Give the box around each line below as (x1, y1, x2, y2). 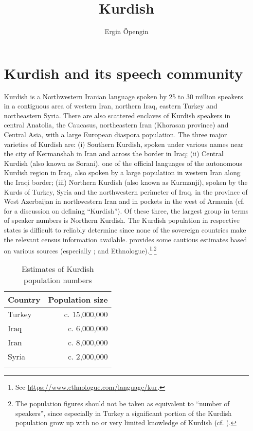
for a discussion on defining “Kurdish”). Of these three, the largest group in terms (4, 205, 249, 215)
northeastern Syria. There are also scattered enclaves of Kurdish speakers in (4, 110, 231, 120)
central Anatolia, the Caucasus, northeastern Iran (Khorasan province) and (4, 120, 229, 130)
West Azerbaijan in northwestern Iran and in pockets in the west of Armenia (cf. (4, 196, 245, 206)
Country (8, 294, 40, 305)
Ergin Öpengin (104, 26, 149, 36)
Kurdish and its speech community (4, 63, 243, 83)
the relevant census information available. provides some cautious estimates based (4, 234, 247, 244)
